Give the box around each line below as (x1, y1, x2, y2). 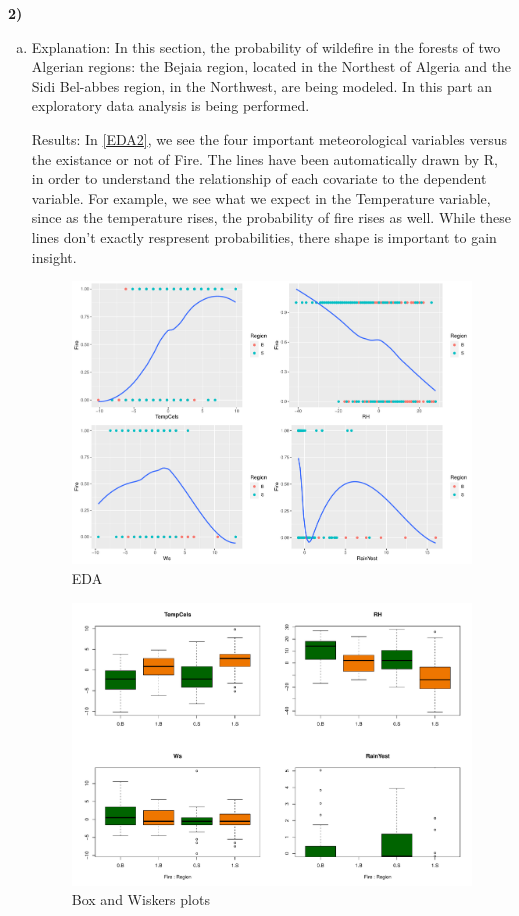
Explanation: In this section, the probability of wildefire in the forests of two (31, 36, 501, 57)
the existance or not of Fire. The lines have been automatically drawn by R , (31, 148, 498, 169)
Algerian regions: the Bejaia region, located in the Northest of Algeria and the (31, 56, 512, 77)
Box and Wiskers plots (71, 889, 210, 910)
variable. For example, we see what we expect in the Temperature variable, (31, 187, 491, 208)
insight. (31, 246, 77, 267)
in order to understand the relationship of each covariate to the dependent (31, 168, 487, 189)
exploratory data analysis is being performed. (31, 95, 310, 116)
